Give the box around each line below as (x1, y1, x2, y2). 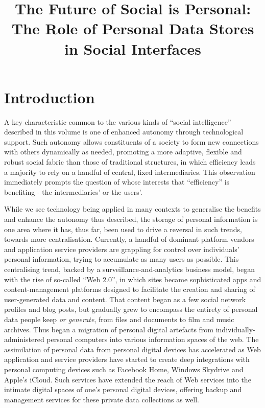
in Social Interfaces (64, 38, 201, 59)
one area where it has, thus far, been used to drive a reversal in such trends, (4, 223, 242, 234)
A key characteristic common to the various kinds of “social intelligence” (4, 116, 231, 127)
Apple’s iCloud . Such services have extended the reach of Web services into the (4, 374, 251, 384)
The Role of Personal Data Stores (11, 18, 254, 39)
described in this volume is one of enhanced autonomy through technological (4, 126, 244, 137)
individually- (215, 324, 255, 334)
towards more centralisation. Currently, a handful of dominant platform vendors (4, 234, 254, 244)
